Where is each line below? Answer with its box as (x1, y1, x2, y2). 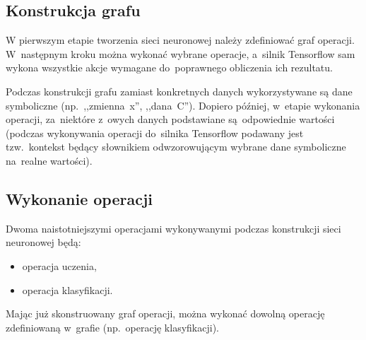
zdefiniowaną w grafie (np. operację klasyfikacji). (6, 320, 219, 334)
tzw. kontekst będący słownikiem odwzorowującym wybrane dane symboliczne (6, 139, 346, 154)
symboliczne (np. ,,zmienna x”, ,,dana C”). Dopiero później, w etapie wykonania (6, 98, 360, 112)
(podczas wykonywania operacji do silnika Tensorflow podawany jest (6, 125, 304, 140)
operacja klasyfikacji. (22, 282, 113, 297)
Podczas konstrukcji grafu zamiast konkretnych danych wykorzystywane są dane (6, 83, 353, 98)
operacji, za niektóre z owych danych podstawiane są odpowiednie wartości (6, 112, 335, 127)
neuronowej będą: (6, 235, 81, 250)
